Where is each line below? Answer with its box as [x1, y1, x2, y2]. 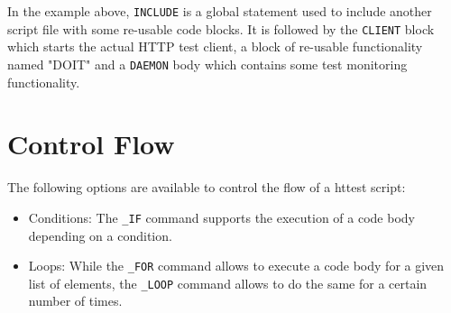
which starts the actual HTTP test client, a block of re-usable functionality [7, 37, 423, 56]
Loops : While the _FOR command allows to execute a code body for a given [28, 256, 445, 275]
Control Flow [7, 125, 175, 162]
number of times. [28, 291, 123, 310]
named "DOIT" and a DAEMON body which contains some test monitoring [7, 54, 408, 73]
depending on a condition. [28, 226, 172, 244]
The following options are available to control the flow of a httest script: [7, 178, 406, 197]
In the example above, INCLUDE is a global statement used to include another [7, 2, 432, 20]
